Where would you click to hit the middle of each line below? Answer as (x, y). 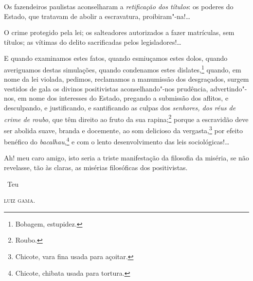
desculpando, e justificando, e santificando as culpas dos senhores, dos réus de (120, 107)
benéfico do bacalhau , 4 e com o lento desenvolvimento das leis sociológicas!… (117, 141)
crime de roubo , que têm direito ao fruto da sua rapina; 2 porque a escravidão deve (126, 118)
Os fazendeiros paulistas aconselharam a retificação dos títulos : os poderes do (119, 6)
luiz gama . (20, 200)
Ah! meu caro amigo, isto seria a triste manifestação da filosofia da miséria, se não (126, 158)
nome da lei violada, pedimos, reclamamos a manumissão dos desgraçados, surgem (126, 79)
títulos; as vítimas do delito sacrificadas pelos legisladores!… (93, 42)
